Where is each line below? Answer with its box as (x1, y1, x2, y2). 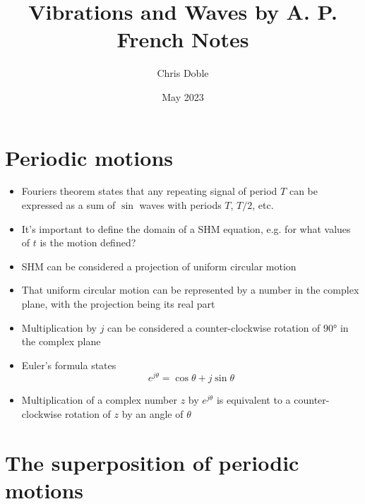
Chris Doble (157, 66, 209, 80)
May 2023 (162, 89, 204, 104)
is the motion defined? (40, 235, 136, 250)
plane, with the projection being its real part (21, 296, 215, 311)
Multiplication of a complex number (21, 392, 177, 407)
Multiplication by (21, 320, 97, 335)
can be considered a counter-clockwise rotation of (107, 320, 321, 335)
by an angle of (121, 407, 184, 421)
